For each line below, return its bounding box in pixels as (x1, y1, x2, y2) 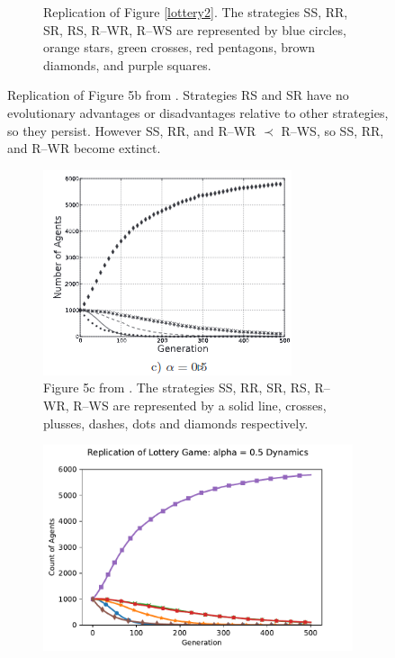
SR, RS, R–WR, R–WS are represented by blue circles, (43, 20, 346, 39)
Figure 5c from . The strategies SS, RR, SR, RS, (43, 378, 310, 397)
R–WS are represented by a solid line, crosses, (73, 395, 327, 414)
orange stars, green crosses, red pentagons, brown (43, 38, 316, 57)
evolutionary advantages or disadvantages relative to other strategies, (7, 103, 389, 122)
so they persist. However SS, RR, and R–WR (7, 121, 256, 140)
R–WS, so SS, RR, (281, 121, 384, 140)
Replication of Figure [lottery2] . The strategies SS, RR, (43, 3, 348, 21)
